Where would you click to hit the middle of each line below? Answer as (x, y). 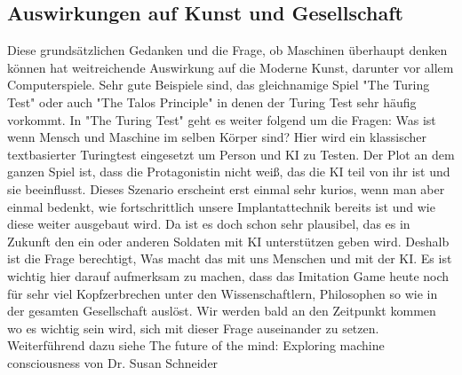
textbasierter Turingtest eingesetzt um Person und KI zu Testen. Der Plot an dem (231, 154)
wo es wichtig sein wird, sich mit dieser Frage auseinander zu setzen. (193, 328)
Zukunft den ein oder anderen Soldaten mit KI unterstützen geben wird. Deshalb (228, 241)
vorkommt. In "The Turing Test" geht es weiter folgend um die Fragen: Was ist (222, 119)
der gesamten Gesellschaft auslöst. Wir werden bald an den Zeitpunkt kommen (222, 311)
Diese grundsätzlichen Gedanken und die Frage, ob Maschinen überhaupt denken (227, 50)
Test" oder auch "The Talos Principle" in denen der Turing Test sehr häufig (212, 102)
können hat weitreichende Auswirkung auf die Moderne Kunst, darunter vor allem (231, 67)
